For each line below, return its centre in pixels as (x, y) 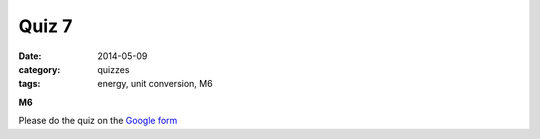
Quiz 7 (45, 26)
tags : (29, 84)
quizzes (113, 69)
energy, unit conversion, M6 (155, 84)
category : (39, 69)
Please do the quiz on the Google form (98, 121)
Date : (30, 56)
